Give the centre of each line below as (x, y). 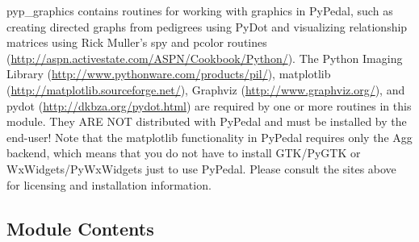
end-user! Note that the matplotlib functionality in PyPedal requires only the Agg (209, 137)
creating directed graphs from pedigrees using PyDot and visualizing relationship (207, 26)
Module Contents (80, 228)
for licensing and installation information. (109, 184)
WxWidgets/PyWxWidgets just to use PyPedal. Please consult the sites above (201, 168)
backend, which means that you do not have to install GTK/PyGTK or (184, 153)
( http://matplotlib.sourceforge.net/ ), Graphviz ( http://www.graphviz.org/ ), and (206, 89)
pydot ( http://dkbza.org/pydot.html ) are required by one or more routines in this (209, 105)
